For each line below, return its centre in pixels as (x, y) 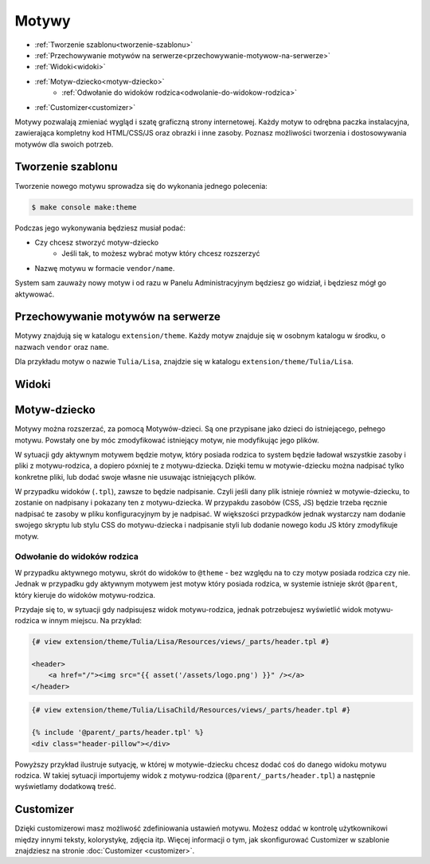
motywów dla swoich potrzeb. (64, 144)
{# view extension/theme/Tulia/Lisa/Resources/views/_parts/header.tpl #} (181, 642)
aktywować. (35, 294)
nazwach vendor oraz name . (62, 347)
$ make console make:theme (84, 207)
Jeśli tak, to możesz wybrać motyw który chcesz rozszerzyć (161, 253)
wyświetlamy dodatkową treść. (66, 787)
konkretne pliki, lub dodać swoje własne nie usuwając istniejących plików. (135, 477)
